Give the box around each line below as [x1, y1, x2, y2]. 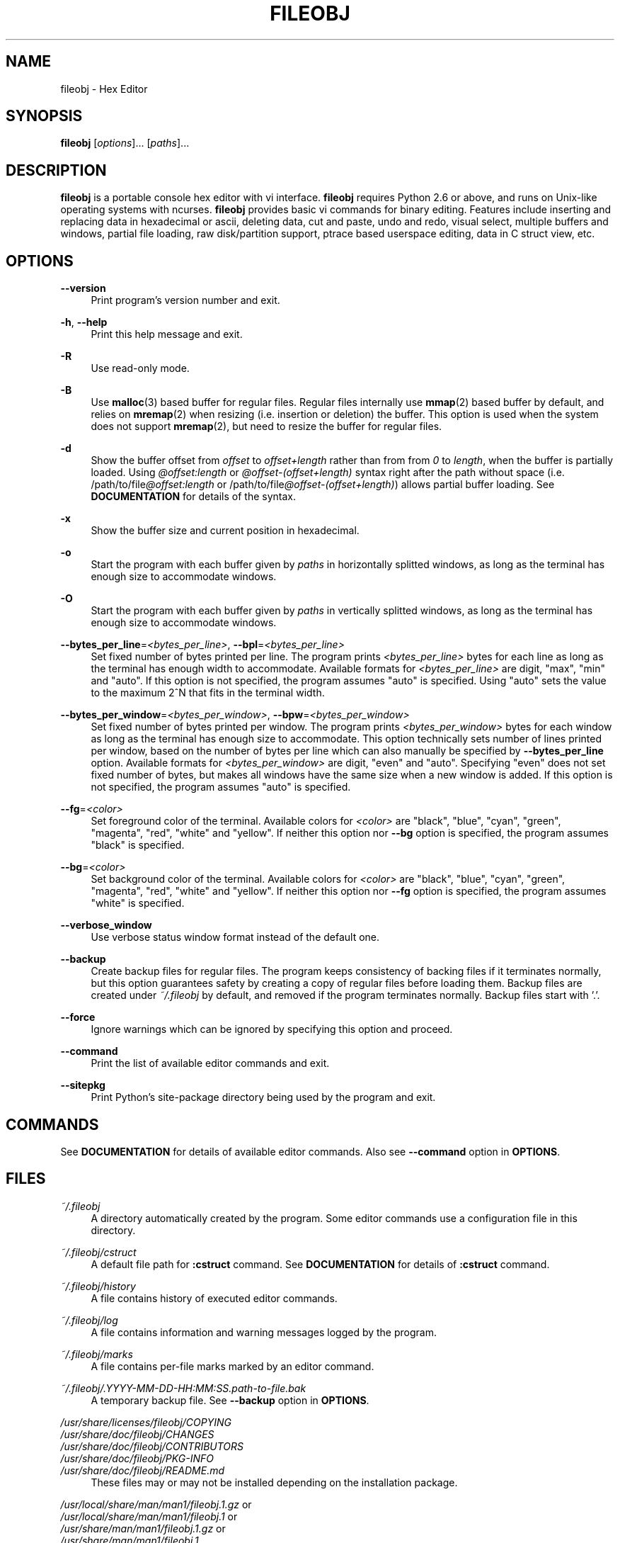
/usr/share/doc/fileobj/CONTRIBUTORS [60, 1440, 244, 1452]
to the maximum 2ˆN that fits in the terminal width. [91, 686, 325, 699]
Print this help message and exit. [91, 328, 243, 341]
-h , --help [60, 316, 108, 329]
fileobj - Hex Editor [60, 82, 148, 95]
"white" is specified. [91, 897, 185, 910]
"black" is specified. [91, 839, 185, 852]
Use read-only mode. [91, 362, 190, 375]
